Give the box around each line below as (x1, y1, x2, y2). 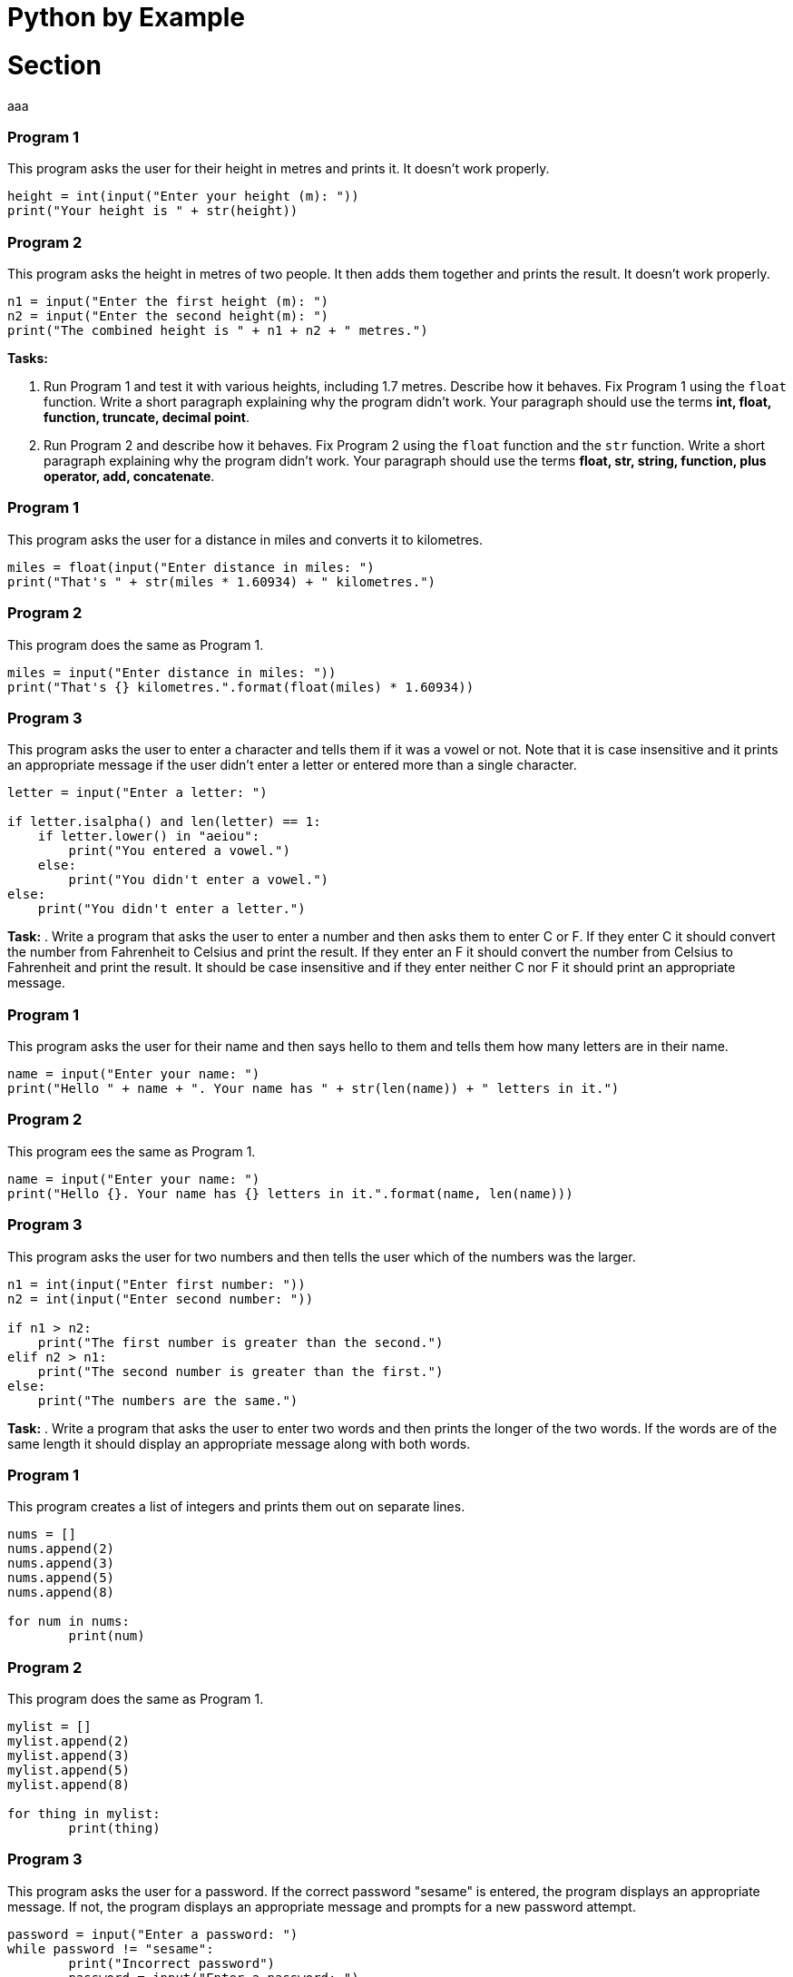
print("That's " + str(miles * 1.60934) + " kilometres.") (7, 574, 436, 589)
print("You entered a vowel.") (68, 843, 290, 859)
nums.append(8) (7, 1585, 115, 1600)
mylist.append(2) (7, 1734, 130, 1748)
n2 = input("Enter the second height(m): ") (7, 309, 329, 323)
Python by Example (7, 2, 246, 33)
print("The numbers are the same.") (37, 1392, 299, 1408)
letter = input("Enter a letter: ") (7, 785, 268, 801)
